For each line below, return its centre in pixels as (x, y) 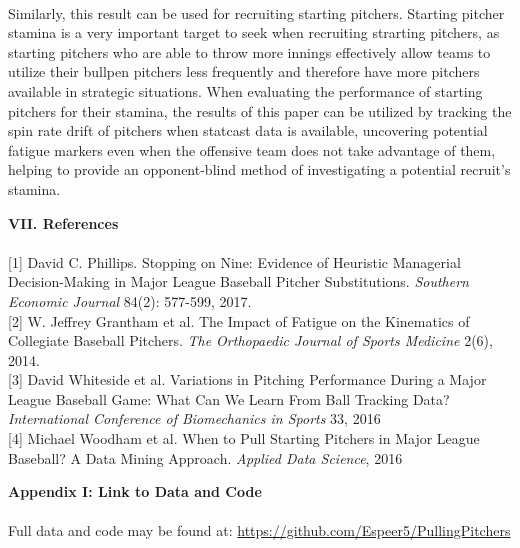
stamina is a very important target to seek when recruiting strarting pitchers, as (254, 32)
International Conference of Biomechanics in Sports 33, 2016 (194, 418)
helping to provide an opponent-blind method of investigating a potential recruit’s (259, 169)
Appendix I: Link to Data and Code (135, 491)
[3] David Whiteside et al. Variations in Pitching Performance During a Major (247, 379)
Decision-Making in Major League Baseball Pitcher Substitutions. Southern (238, 281)
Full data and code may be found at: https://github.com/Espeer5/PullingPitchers (259, 530)
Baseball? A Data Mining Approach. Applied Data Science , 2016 (205, 457)
